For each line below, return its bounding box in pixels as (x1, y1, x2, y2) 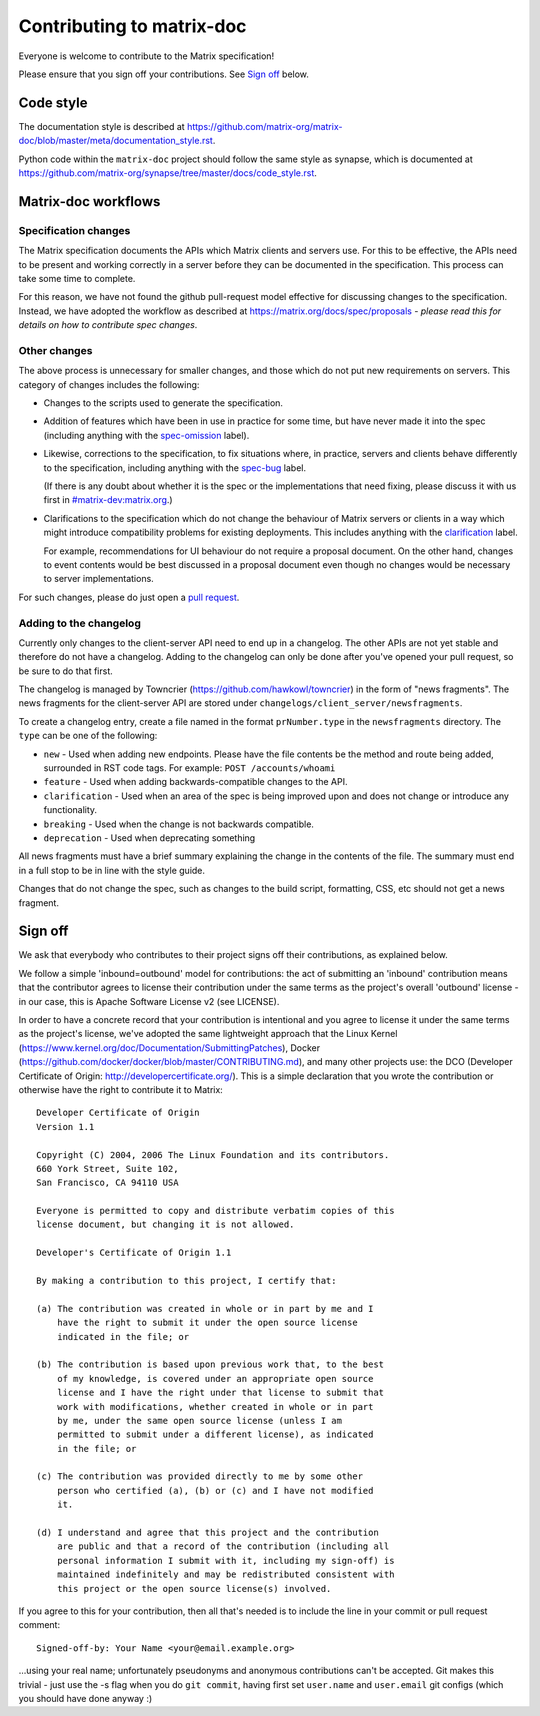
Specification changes (18, 223, 131, 237)
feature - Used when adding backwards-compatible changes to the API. (43, 776, 348, 788)
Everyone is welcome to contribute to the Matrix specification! (18, 50, 275, 62)
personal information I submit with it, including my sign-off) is (56, 1555, 395, 1566)
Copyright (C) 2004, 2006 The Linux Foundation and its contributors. (36, 1149, 390, 1160)
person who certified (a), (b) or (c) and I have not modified (56, 1485, 374, 1496)
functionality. (43, 804, 98, 816)
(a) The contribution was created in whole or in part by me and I (36, 1303, 374, 1314)
